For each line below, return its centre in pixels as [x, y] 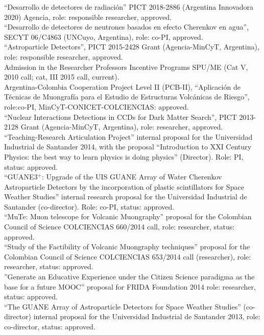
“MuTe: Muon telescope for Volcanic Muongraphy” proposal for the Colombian [128, 216]
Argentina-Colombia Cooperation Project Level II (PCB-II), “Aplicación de [122, 86]
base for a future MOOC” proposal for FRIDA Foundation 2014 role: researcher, [130, 286]
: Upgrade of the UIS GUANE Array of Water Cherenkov [132, 177]
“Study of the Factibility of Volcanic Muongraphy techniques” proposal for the [127, 247]
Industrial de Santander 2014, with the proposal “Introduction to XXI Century [128, 147]
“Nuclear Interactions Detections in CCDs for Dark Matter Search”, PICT [121, 117]
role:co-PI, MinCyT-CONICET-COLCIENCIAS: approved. [97, 106]
